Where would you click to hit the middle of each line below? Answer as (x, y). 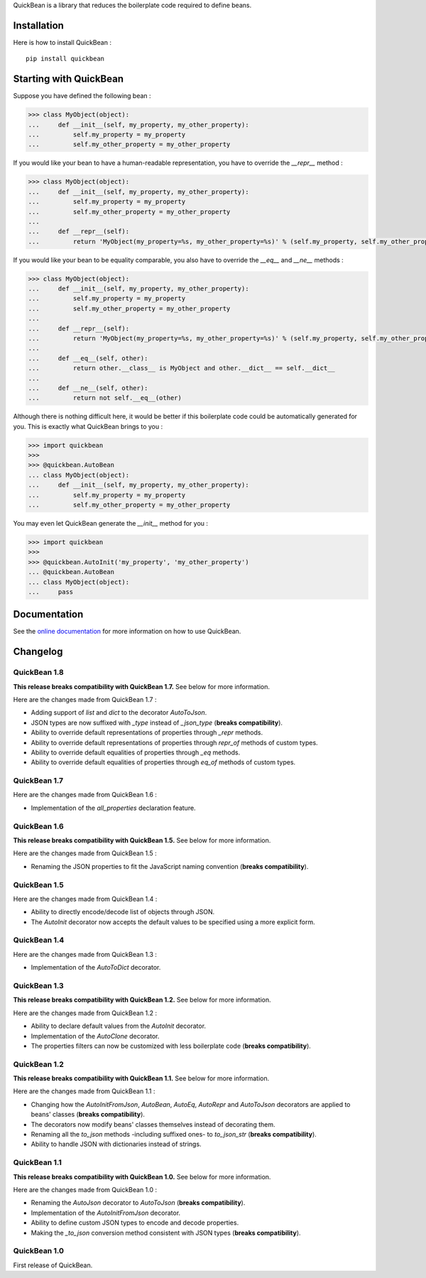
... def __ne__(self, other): (88, 388)
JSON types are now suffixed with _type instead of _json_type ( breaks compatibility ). (157, 722)
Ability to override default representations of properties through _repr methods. (147, 732)
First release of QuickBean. (53, 1265)
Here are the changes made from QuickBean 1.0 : (85, 1189)
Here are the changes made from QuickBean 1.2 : (85, 1013)
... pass (51, 592)
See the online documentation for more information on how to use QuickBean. (127, 632)
